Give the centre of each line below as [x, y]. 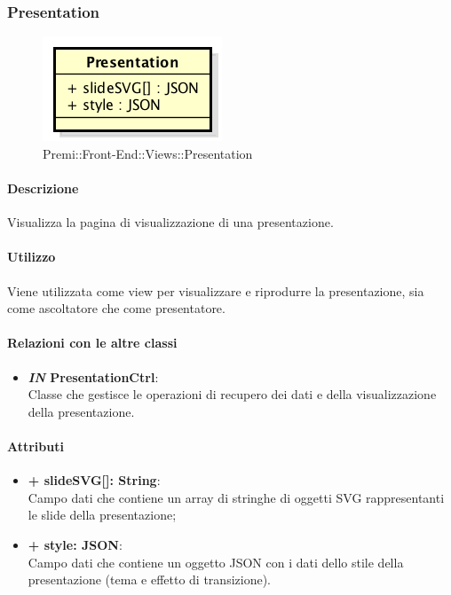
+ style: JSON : [75, 544]
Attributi [36, 446]
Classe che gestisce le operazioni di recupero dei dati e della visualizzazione [232, 394]
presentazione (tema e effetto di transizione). [149, 579]
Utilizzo [32, 257]
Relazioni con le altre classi [92, 343]
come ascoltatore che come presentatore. [116, 308]
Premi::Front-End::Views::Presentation [148, 153]
